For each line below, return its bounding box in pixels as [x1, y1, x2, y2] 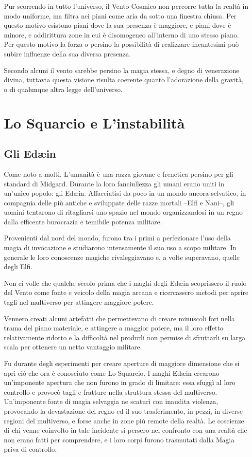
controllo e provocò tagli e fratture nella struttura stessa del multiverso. [4, 386, 217, 397]
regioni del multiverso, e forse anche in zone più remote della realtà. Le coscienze [4, 415, 244, 425]
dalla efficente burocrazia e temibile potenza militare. [4, 216, 162, 226]
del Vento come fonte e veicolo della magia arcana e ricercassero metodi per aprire [4, 287, 249, 297]
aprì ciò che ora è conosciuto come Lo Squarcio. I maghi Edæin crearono [4, 367, 219, 378]
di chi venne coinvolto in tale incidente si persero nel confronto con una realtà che [4, 425, 247, 435]
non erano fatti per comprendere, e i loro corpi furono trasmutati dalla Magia [4, 434, 235, 444]
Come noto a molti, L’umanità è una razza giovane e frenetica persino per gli [4, 168, 234, 179]
